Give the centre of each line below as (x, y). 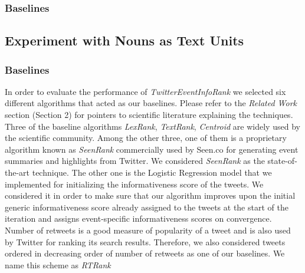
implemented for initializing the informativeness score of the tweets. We (134, 184)
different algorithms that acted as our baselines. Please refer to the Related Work (151, 103)
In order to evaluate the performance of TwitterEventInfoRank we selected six (145, 91)
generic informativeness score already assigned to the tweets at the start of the (147, 207)
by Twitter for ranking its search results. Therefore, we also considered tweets (145, 241)
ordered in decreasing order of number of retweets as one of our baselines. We (145, 253)
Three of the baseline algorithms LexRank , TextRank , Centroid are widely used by (152, 126)
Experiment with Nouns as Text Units (124, 40)
